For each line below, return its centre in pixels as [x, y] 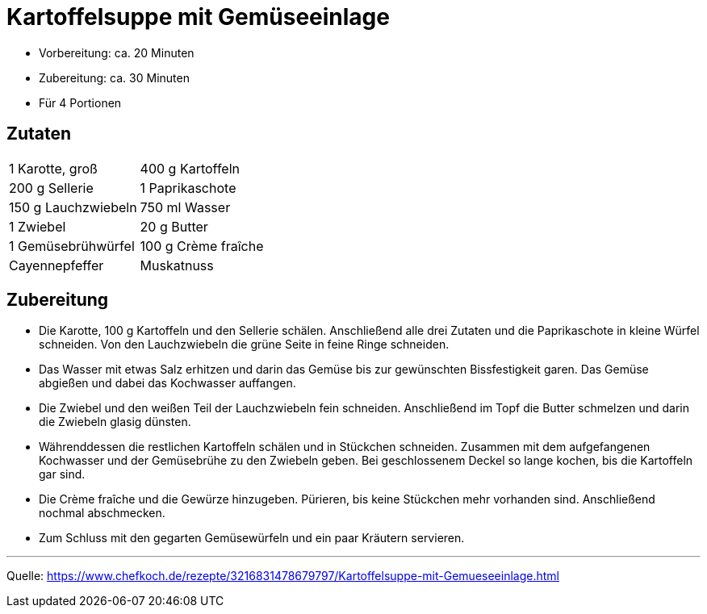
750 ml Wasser [185, 207]
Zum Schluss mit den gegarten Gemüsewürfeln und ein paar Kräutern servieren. [252, 538]
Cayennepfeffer [56, 265]
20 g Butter [174, 226]
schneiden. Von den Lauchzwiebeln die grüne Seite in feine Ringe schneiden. [244, 345]
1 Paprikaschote [188, 188]
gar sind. [62, 474]
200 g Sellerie [51, 188]
